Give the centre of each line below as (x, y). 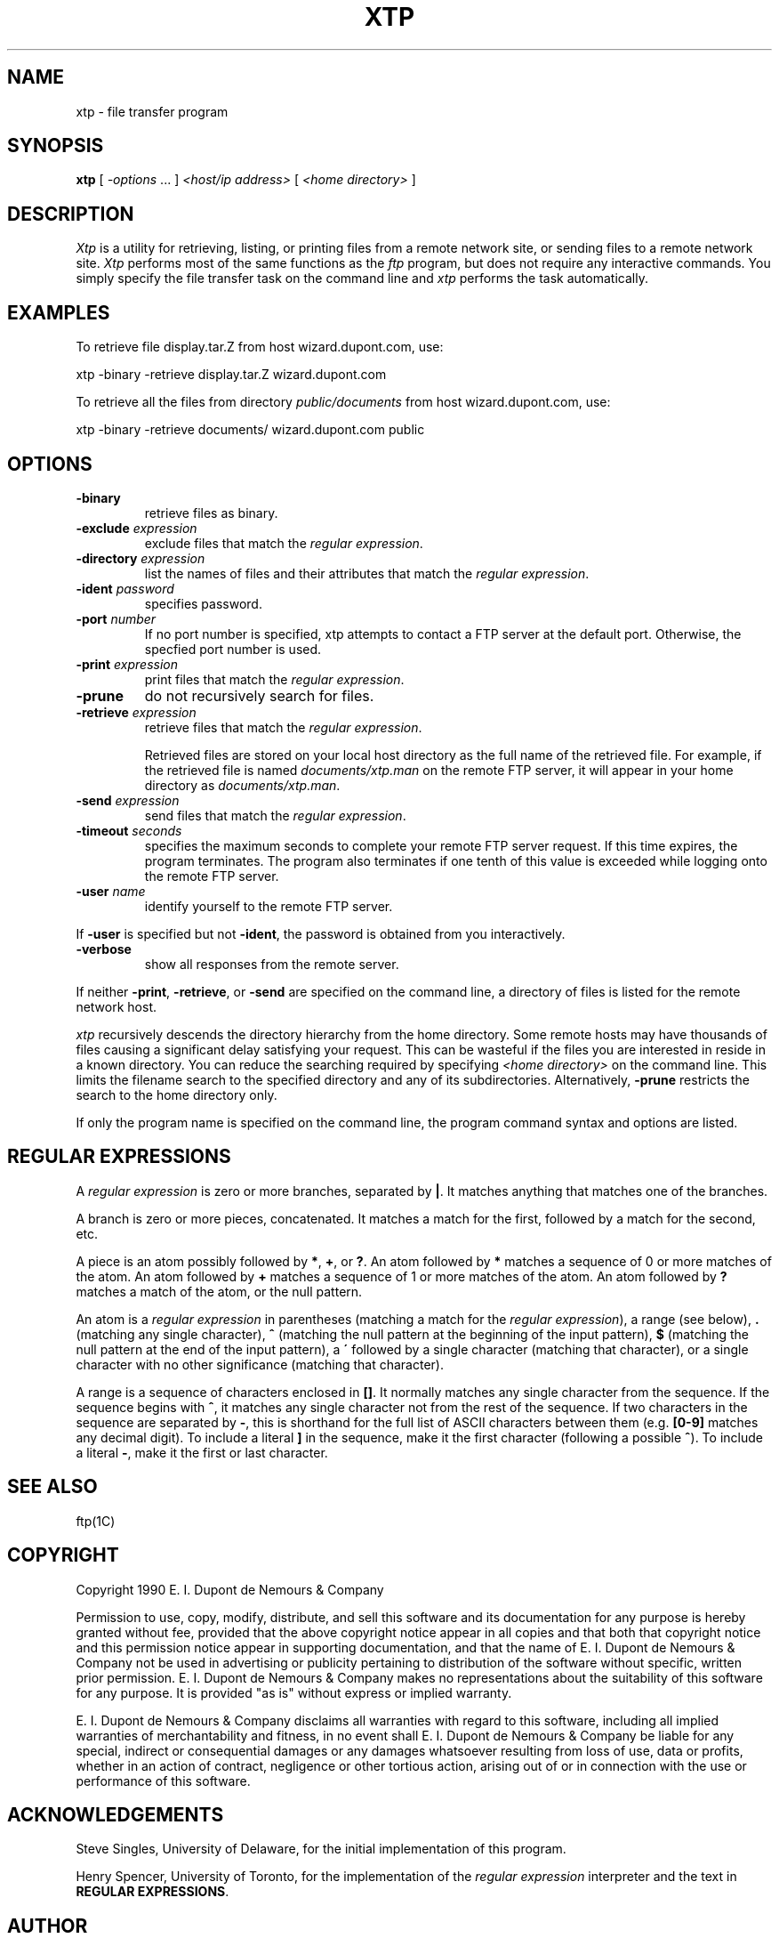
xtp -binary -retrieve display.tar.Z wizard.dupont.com (231, 375)
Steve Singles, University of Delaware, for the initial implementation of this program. (321, 1849)
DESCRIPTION (71, 214)
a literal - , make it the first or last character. (202, 1452)
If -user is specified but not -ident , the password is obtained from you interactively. (321, 933)
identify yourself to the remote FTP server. (269, 906)
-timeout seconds (129, 830)
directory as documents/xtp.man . (242, 785)
